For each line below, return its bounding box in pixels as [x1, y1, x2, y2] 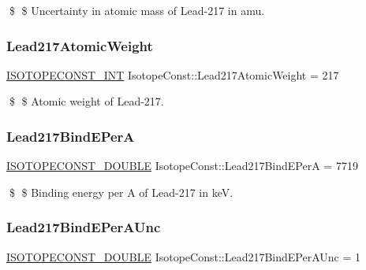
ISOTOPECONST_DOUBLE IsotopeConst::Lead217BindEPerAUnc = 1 [6, 248, 361, 264]
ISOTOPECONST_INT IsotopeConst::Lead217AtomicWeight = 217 [6, 66, 339, 83]
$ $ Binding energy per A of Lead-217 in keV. [9, 183, 233, 200]
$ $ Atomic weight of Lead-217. [9, 93, 164, 109]
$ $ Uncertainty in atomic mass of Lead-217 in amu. [9, 2, 265, 18]
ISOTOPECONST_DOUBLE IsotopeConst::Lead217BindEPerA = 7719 [6, 157, 358, 174]
